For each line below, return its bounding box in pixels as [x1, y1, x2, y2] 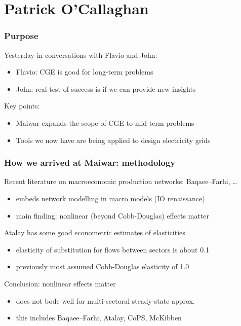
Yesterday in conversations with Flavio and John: [4, 49, 157, 60]
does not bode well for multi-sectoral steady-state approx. [16, 295, 195, 306]
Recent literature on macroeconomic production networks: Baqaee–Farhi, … [4, 176, 237, 187]
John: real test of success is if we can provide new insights [16, 83, 196, 94]
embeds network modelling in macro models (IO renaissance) [16, 193, 205, 203]
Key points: [4, 100, 40, 111]
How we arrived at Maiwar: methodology [4, 156, 176, 169]
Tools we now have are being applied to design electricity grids [16, 134, 211, 145]
